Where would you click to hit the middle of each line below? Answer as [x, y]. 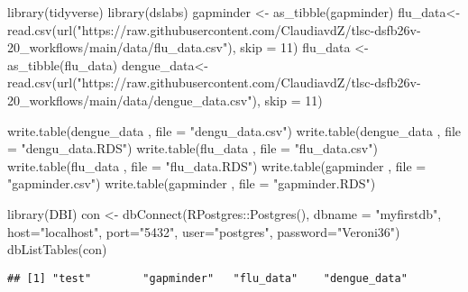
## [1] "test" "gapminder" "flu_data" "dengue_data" [207, 278]
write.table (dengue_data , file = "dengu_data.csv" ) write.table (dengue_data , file [234, 130]
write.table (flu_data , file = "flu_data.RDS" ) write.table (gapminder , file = [217, 165]
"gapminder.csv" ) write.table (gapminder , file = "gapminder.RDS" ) [192, 183]
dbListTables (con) [57, 249]
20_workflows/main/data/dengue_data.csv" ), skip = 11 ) [165, 100]
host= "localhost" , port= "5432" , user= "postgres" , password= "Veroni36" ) [204, 231]
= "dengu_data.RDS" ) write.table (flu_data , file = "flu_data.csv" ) [193, 148]
